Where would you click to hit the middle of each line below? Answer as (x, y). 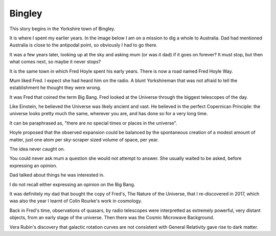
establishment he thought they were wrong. (55, 88)
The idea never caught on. (37, 149)
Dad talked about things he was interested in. (57, 175)
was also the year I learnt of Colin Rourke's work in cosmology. (76, 201)
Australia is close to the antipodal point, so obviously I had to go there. (84, 45)
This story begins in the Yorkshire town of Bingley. (62, 29)
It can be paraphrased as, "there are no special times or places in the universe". (93, 123)
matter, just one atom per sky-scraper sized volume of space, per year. (84, 140)
